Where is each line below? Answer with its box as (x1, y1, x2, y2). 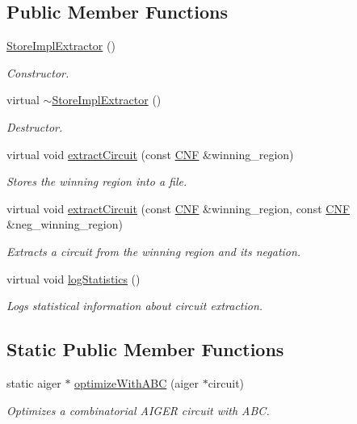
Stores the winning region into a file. (6, 173, 187, 190)
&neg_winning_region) (6, 216, 123, 233)
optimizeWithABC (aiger (74, 374, 199, 391)
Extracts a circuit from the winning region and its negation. (6, 242, 301, 259)
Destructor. (6, 118, 63, 135)
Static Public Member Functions (6, 337, 284, 362)
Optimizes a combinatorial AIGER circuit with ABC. (6, 401, 270, 418)
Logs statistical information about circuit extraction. (6, 297, 263, 314)
